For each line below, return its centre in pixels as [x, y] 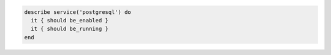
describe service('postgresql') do [78, 12]
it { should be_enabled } [70, 20]
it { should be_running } [70, 29]
